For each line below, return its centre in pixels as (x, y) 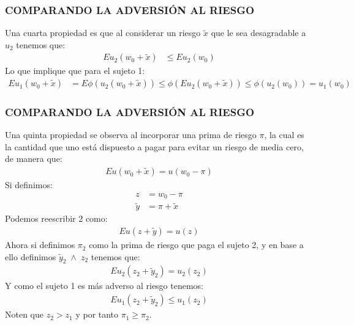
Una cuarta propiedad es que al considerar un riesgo (103, 33)
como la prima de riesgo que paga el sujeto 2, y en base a (196, 245)
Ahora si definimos (40, 245)
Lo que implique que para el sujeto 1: (75, 71)
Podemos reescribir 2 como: (56, 218)
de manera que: (34, 159)
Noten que (24, 314)
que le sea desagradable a (258, 33)
